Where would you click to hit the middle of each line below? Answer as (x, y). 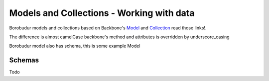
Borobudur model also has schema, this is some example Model (75, 46)
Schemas (24, 60)
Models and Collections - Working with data (102, 13)
